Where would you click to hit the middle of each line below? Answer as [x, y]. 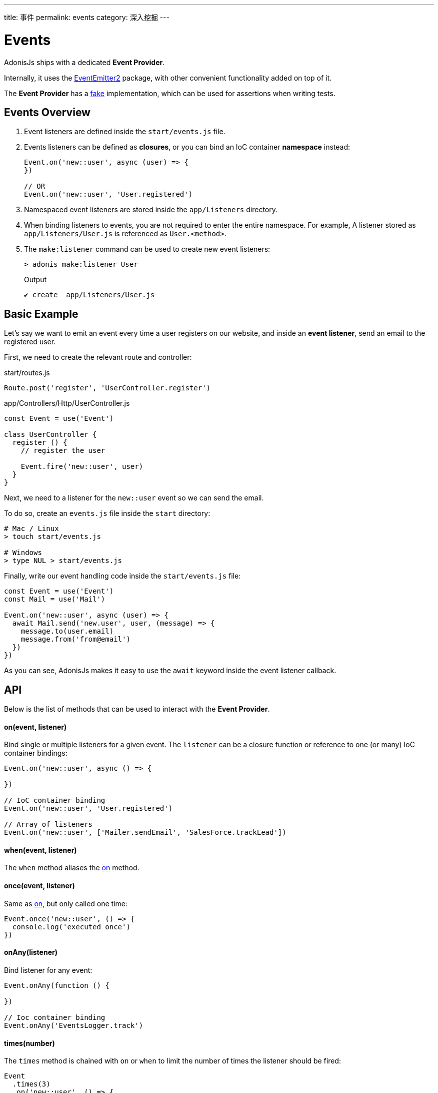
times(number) [29, 1043]
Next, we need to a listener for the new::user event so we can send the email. [134, 498]
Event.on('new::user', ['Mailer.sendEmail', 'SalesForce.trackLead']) [145, 833]
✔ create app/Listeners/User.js [89, 295]
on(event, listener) [35, 727]
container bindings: [36, 753]
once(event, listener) [39, 886]
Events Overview [47, 112]
